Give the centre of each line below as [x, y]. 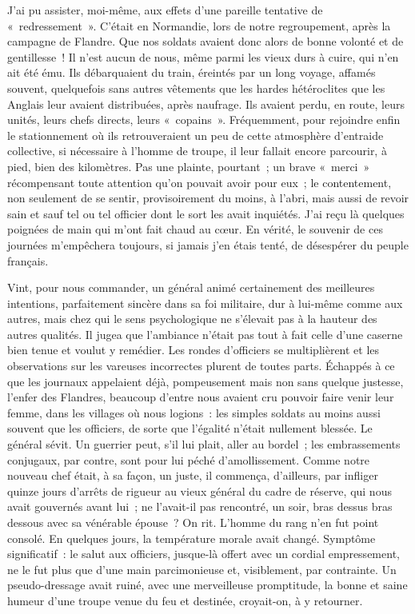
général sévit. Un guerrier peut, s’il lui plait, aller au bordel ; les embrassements [204, 444]
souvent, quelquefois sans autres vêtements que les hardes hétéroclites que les [196, 88]
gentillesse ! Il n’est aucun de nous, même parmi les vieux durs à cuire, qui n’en [203, 56]
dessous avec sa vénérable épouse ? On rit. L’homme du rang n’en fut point [193, 522]
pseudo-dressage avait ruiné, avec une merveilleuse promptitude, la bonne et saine [207, 585]
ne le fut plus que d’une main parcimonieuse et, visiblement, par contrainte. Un [202, 569]
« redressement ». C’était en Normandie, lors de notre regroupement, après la [199, 25]
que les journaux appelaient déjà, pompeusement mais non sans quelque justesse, [206, 381]
